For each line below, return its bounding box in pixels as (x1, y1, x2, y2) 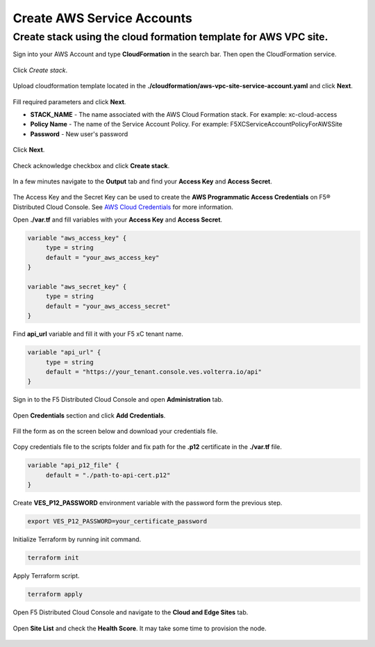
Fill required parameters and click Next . (12, 97, 126, 106)
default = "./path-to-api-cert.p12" (45, 471, 171, 479)
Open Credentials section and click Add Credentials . (12, 411, 166, 420)
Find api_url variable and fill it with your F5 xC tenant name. (12, 330, 183, 338)
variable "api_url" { (27, 348, 101, 357)
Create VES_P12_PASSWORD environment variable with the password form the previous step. (12, 499, 283, 507)
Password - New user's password (30, 129, 128, 138)
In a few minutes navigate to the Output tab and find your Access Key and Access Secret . (12, 177, 272, 186)
